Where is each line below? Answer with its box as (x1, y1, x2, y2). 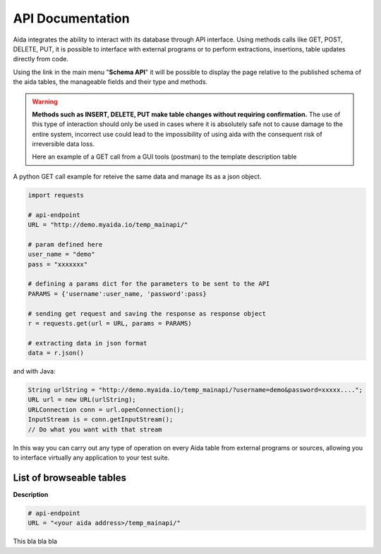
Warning (32, 97, 58, 106)
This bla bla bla (13, 537, 58, 546)
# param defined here (28, 240, 103, 248)
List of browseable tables (13, 472, 127, 484)
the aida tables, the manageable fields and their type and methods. (13, 78, 208, 86)
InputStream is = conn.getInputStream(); (28, 416, 174, 424)
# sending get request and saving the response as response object (28, 309, 267, 317)
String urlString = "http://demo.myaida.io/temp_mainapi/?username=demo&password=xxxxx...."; (28, 386, 363, 394)
